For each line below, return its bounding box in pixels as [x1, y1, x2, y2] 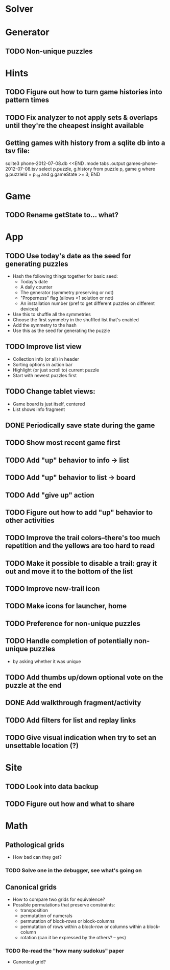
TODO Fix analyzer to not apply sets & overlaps [5, 113, 158, 122]
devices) [20, 305, 39, 312]
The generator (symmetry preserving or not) [20, 289, 114, 295]
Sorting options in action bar [12, 361, 73, 367]
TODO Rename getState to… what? [5, 211, 119, 219]
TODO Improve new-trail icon [5, 585, 100, 593]
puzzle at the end [5, 681, 62, 690]
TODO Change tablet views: [5, 387, 95, 396]
